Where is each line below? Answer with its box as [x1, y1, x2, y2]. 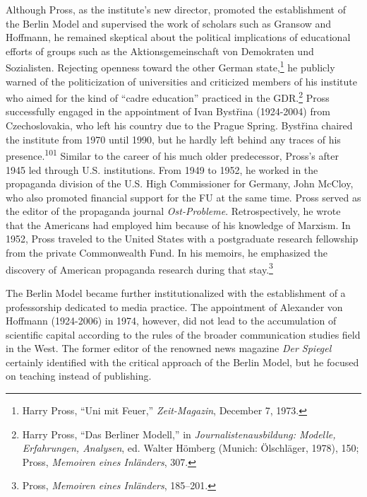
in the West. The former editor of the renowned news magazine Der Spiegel [6, 341, 332, 356]
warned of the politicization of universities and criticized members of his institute [6, 74, 357, 88]
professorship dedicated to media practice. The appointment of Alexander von [6, 299, 343, 314]
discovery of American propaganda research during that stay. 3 [6, 259, 273, 276]
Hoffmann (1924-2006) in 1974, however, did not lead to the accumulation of [6, 313, 337, 328]
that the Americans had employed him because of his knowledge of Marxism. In [6, 217, 351, 232]
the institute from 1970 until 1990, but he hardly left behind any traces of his [6, 131, 341, 146]
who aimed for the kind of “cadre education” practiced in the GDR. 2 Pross [6, 88, 330, 105]
